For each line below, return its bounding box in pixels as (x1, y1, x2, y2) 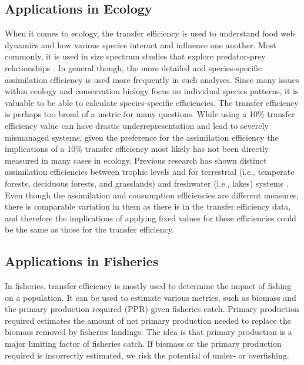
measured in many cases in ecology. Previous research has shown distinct (5, 154, 267, 166)
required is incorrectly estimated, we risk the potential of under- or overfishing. (5, 349, 289, 361)
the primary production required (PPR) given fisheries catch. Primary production (5, 303, 299, 315)
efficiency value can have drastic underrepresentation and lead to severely (5, 119, 269, 131)
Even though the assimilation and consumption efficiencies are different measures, (5, 188, 299, 201)
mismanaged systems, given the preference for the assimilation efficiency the (5, 131, 279, 143)
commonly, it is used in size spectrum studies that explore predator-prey (5, 50, 266, 62)
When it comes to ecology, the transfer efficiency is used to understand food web (5, 27, 295, 39)
